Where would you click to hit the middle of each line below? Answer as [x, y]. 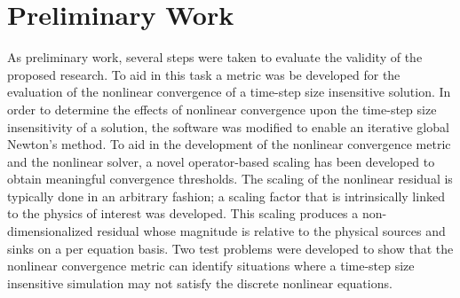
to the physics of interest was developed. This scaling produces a [183, 213]
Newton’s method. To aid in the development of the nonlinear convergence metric [229, 144]
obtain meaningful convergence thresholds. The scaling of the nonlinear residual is [230, 179]
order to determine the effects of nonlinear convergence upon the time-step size [222, 109]
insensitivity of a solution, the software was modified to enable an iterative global [228, 126]
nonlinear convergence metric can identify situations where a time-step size [211, 266]
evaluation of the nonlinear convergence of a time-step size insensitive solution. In [229, 92]
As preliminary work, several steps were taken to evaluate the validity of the [215, 57]
